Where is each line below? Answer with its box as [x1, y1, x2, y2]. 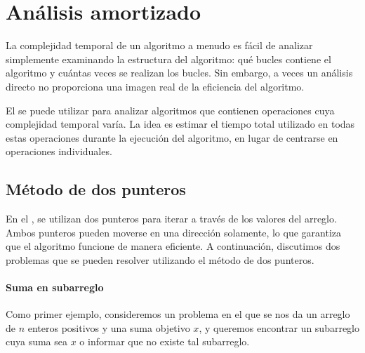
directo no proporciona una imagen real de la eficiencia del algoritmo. [6, 79, 305, 93]
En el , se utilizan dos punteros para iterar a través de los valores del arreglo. [6, 211, 337, 226]
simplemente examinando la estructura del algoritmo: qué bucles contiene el [6, 51, 331, 66]
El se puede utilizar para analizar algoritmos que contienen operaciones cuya [6, 102, 335, 117]
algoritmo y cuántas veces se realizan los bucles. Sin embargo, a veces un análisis [6, 65, 353, 80]
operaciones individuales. [6, 144, 112, 159]
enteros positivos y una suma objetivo [27, 320, 190, 335]
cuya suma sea [6, 334, 68, 349]
